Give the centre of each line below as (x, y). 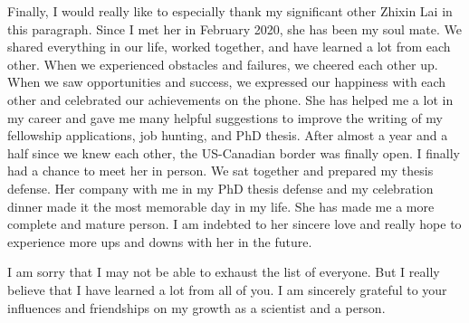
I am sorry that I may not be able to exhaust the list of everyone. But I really (224, 272)
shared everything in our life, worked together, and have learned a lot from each (229, 47)
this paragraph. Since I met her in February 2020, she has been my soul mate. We (234, 28)
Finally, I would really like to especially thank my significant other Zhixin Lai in (230, 11)
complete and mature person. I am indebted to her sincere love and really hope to (234, 224)
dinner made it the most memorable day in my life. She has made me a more (221, 206)
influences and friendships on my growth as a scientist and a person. (196, 307)
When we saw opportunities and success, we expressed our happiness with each (227, 82)
